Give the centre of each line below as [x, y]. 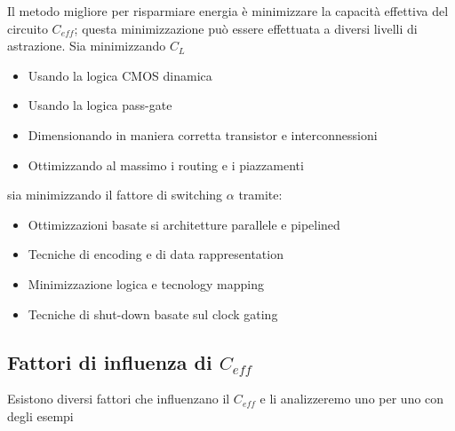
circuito [28, 28]
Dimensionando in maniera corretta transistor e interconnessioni [203, 134]
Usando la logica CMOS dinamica [120, 75]
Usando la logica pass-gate [100, 105]
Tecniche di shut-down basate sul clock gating [153, 313]
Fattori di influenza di [110, 361]
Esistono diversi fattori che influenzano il [119, 399]
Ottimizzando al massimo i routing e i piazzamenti [166, 165]
